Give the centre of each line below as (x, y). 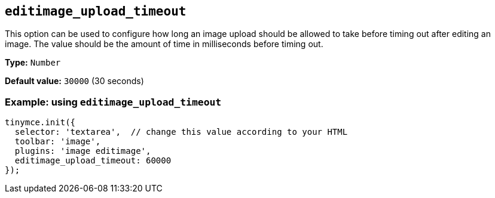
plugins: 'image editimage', (83, 151)
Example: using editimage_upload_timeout (113, 102)
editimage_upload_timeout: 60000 (93, 161)
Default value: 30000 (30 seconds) (74, 81)
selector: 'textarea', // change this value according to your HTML (181, 132)
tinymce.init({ (40, 123)
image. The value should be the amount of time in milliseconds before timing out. (164, 44)
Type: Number (33, 63)
